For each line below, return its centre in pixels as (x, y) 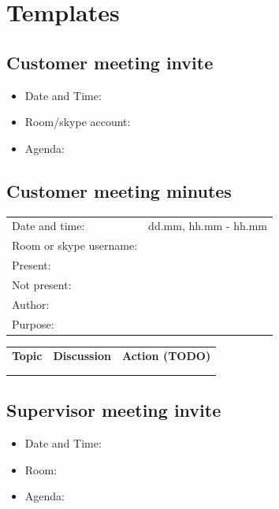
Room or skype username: (75, 245)
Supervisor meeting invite (114, 410)
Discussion (82, 356)
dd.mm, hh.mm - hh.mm (208, 226)
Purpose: (33, 323)
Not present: (42, 284)
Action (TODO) (166, 356)
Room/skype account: (78, 122)
